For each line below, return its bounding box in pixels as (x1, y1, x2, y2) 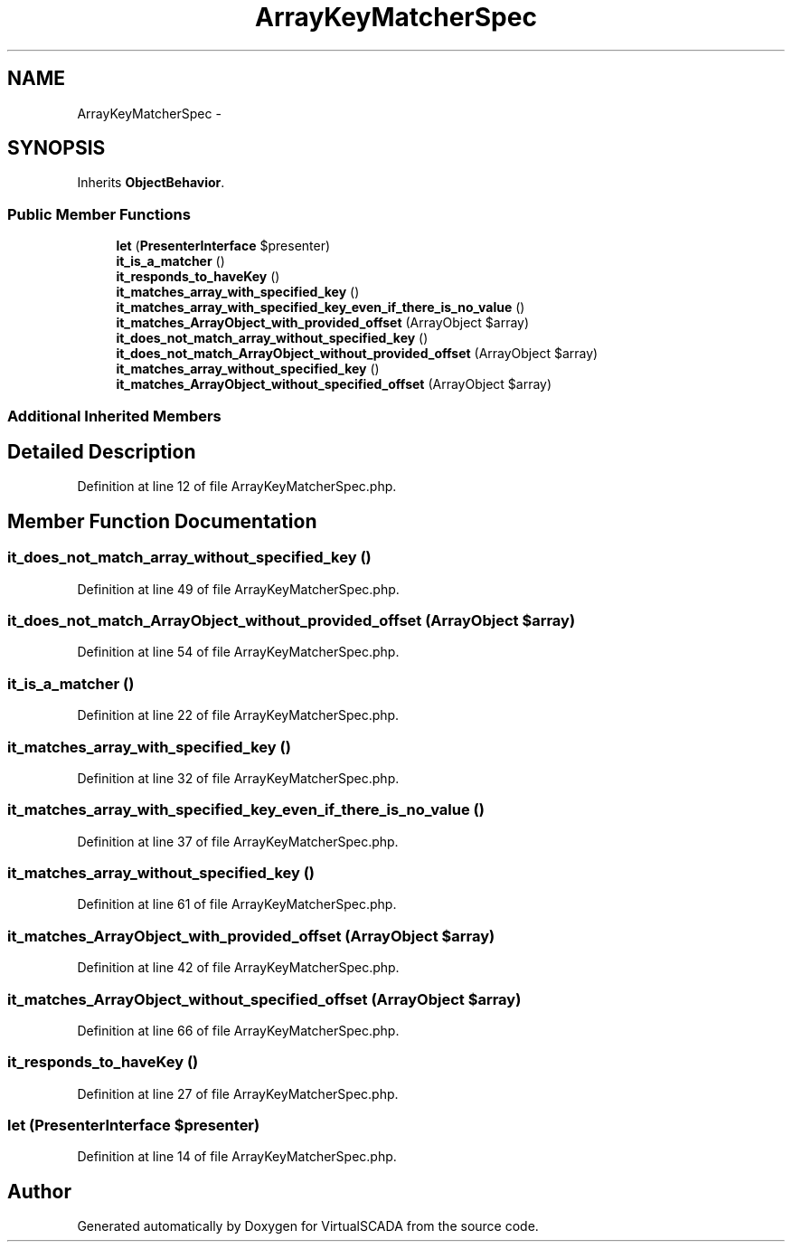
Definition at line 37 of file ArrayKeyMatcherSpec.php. (77, 833, 399, 849)
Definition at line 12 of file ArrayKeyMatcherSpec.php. (77, 478, 397, 495)
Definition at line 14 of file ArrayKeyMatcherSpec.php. (77, 1149, 397, 1165)
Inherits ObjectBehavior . (77, 175, 225, 191)
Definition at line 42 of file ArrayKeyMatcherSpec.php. (77, 960, 400, 976)
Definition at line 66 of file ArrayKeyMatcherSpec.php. (77, 1022, 400, 1038)
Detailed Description (7, 440, 196, 463)
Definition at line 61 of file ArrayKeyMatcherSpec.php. (77, 896, 397, 913)
